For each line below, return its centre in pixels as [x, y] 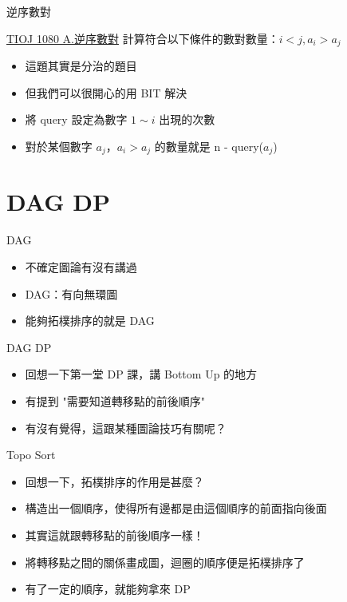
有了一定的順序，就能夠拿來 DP [108, 589]
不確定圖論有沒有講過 [81, 267]
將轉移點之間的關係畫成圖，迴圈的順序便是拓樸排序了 [165, 562]
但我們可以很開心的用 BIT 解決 [106, 92]
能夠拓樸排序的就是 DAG [90, 321]
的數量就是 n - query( [209, 146]
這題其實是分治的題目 [81, 66]
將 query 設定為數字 [76, 119]
